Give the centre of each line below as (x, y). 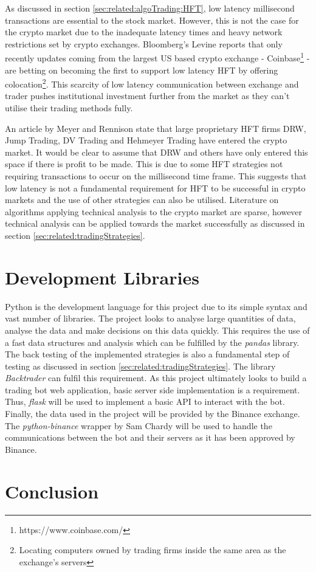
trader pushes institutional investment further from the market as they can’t (147, 96)
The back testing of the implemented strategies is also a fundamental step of (147, 354)
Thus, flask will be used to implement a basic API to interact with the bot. (145, 401)
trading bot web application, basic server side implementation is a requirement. (153, 389)
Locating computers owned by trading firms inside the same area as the (153, 550)
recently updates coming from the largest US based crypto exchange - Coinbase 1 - (157, 57)
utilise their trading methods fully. (69, 108)
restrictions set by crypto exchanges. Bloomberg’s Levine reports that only (144, 43)
